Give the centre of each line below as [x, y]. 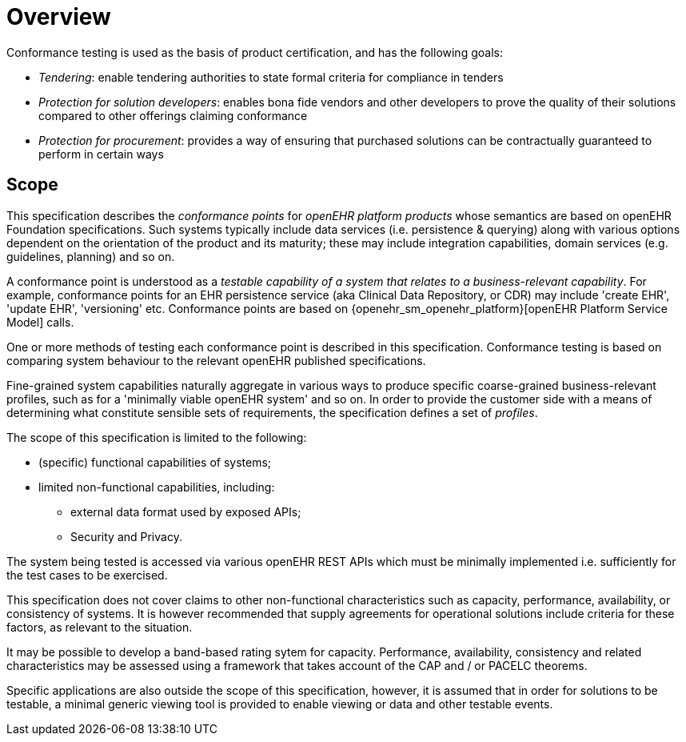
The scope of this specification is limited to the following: [157, 437]
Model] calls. [40, 322]
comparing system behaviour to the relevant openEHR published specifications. [216, 360]
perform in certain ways [101, 154]
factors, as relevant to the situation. [100, 627]
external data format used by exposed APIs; [186, 511]
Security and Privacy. [126, 536]
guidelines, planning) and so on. [91, 256]
